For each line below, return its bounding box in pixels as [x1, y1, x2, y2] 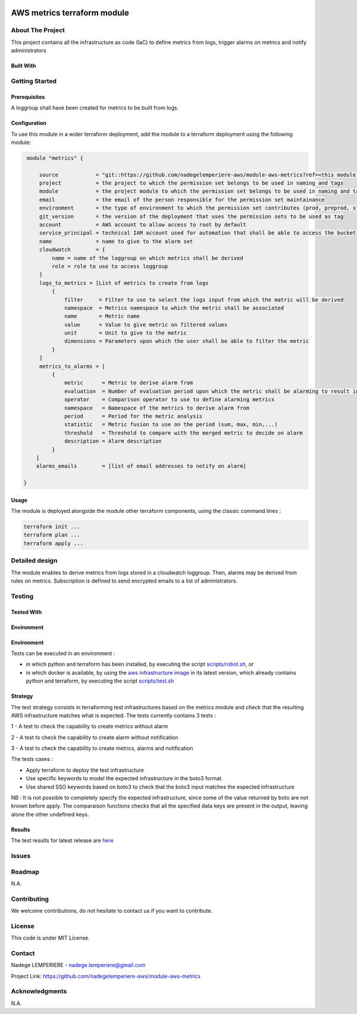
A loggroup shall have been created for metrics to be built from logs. [11, 104, 178, 111]
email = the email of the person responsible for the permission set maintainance [39, 196, 325, 203]
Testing [11, 592, 34, 600]
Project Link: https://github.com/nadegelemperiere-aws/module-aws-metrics [11, 972, 201, 979]
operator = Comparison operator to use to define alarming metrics [64, 396, 275, 403]
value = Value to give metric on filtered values [64, 321, 228, 328]
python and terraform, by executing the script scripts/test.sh [26, 677, 174, 684]
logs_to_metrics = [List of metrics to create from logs [39, 280, 209, 286]
